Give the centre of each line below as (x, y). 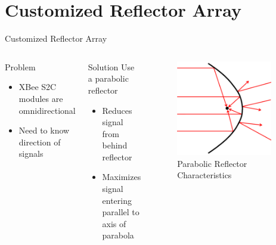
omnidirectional (47, 110)
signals (31, 153)
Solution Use (111, 66)
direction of (40, 142)
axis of (114, 223)
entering (117, 200)
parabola (118, 235)
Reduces (117, 110)
